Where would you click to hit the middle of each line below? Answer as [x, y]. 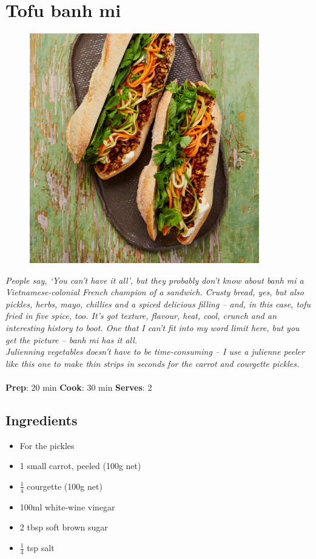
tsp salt [41, 547]
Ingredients [42, 420]
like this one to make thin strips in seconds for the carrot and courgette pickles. [153, 363]
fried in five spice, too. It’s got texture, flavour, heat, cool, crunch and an [141, 316]
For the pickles [47, 445]
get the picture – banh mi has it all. [72, 339]
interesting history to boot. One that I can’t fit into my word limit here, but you [153, 328]
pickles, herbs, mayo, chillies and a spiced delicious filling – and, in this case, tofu [158, 304]
